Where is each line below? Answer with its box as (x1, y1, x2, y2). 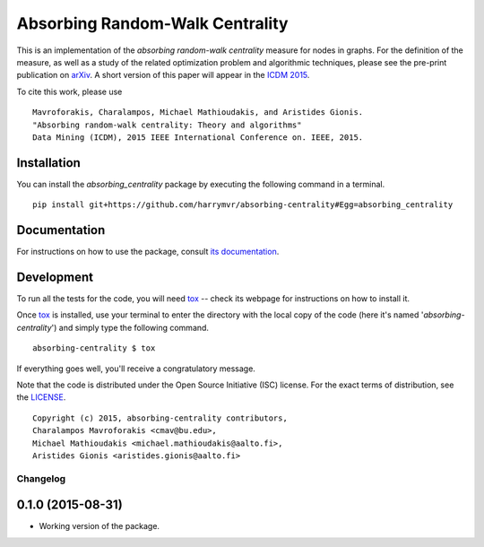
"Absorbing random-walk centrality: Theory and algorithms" (32, 119, 302, 130)
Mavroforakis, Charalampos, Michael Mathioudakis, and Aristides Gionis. (32, 108, 364, 117)
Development (16, 269, 94, 284)
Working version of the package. (39, 521, 160, 532)
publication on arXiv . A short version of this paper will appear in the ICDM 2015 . (16, 70, 310, 81)
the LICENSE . (16, 392, 66, 403)
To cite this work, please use (16, 86, 123, 97)
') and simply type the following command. (51, 322, 210, 333)
